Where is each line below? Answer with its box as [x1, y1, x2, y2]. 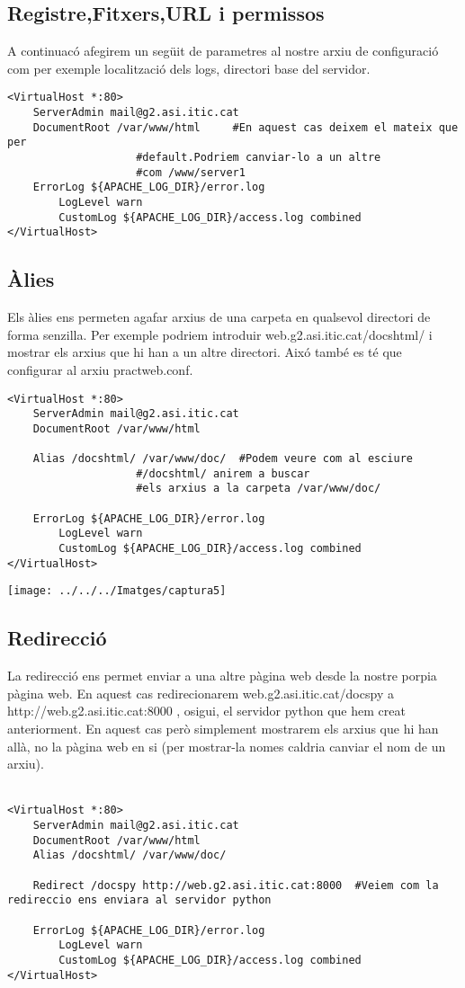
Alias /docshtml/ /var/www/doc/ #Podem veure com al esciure [32, 452, 414, 466]
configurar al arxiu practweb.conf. [7, 360, 193, 378]
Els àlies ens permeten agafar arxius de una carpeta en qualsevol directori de [7, 307, 431, 326]
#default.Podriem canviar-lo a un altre [136, 151, 381, 165]
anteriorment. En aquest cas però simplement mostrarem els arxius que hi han [7, 719, 439, 738]
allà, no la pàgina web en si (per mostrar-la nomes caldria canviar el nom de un [7, 736, 446, 755]
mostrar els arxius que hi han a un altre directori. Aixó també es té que [7, 343, 402, 361]
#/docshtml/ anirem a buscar [136, 467, 310, 480]
